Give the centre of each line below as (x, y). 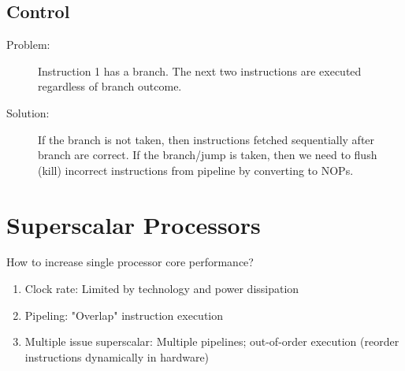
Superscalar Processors (134, 224)
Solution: (28, 112)
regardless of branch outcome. (110, 86)
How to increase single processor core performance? (130, 262)
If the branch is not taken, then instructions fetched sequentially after (206, 139)
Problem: (28, 45)
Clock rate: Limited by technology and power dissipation (162, 289)
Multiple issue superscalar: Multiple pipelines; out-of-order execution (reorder (212, 341)
